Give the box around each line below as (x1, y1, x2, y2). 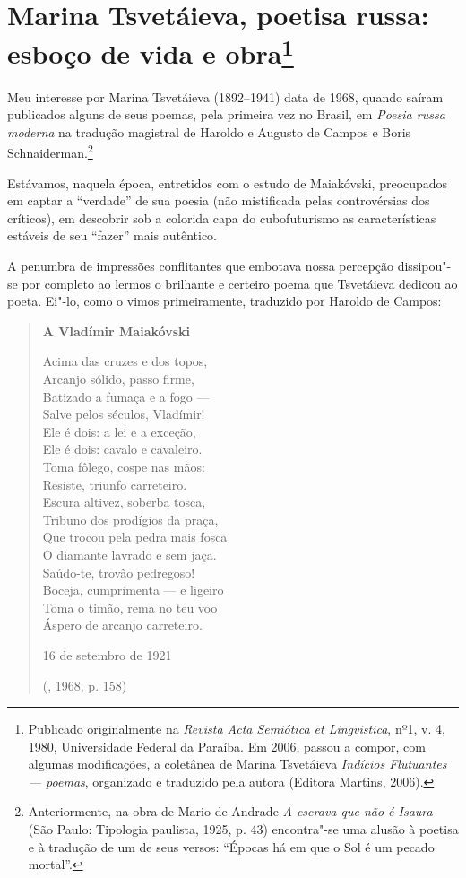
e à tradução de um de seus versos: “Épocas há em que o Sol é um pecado (28, 837, 435, 856)
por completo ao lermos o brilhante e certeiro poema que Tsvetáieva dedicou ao (22, 274, 458, 292)
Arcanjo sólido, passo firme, (42, 369, 194, 388)
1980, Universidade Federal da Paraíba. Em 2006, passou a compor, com (28, 736, 426, 755)
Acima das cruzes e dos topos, (42, 352, 208, 370)
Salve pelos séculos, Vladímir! (42, 404, 205, 423)
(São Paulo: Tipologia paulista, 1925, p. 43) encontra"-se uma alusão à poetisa (28, 820, 459, 839)
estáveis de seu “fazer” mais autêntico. (7, 226, 218, 245)
